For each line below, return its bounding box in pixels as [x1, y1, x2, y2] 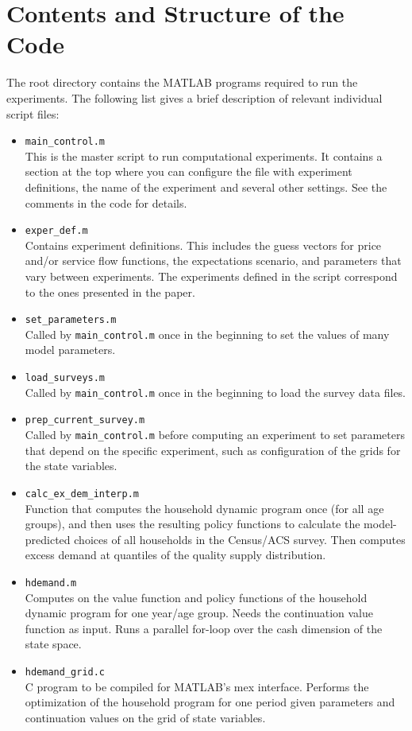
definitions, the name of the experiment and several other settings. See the [25, 178, 387, 195]
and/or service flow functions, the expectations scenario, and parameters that [25, 252, 402, 269]
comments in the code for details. [25, 194, 187, 211]
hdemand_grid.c [25, 666, 106, 678]
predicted [25, 531, 71, 547]
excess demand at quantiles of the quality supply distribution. [25, 546, 326, 563]
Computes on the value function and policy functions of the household [25, 589, 368, 605]
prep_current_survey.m [25, 414, 145, 426]
